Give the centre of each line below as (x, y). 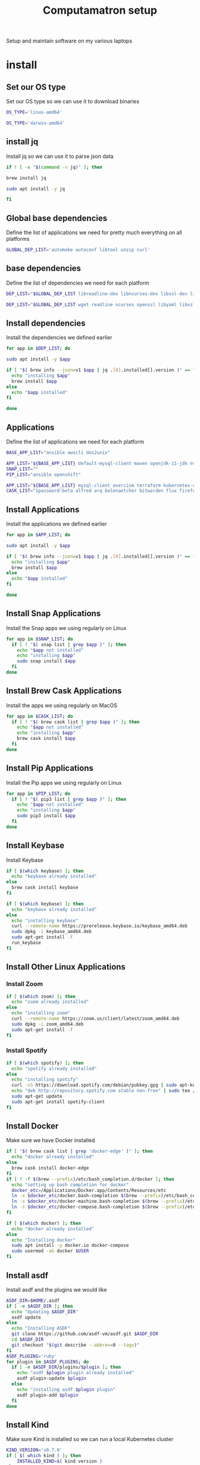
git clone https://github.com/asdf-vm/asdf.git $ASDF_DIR (85, 1334)
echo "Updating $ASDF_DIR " (45, 1312)
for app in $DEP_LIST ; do (38, 348)
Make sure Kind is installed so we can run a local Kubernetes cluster (90, 1439)
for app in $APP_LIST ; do (38, 535)
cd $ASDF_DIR (28, 1339)
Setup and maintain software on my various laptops (69, 41)
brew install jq (26, 178)
